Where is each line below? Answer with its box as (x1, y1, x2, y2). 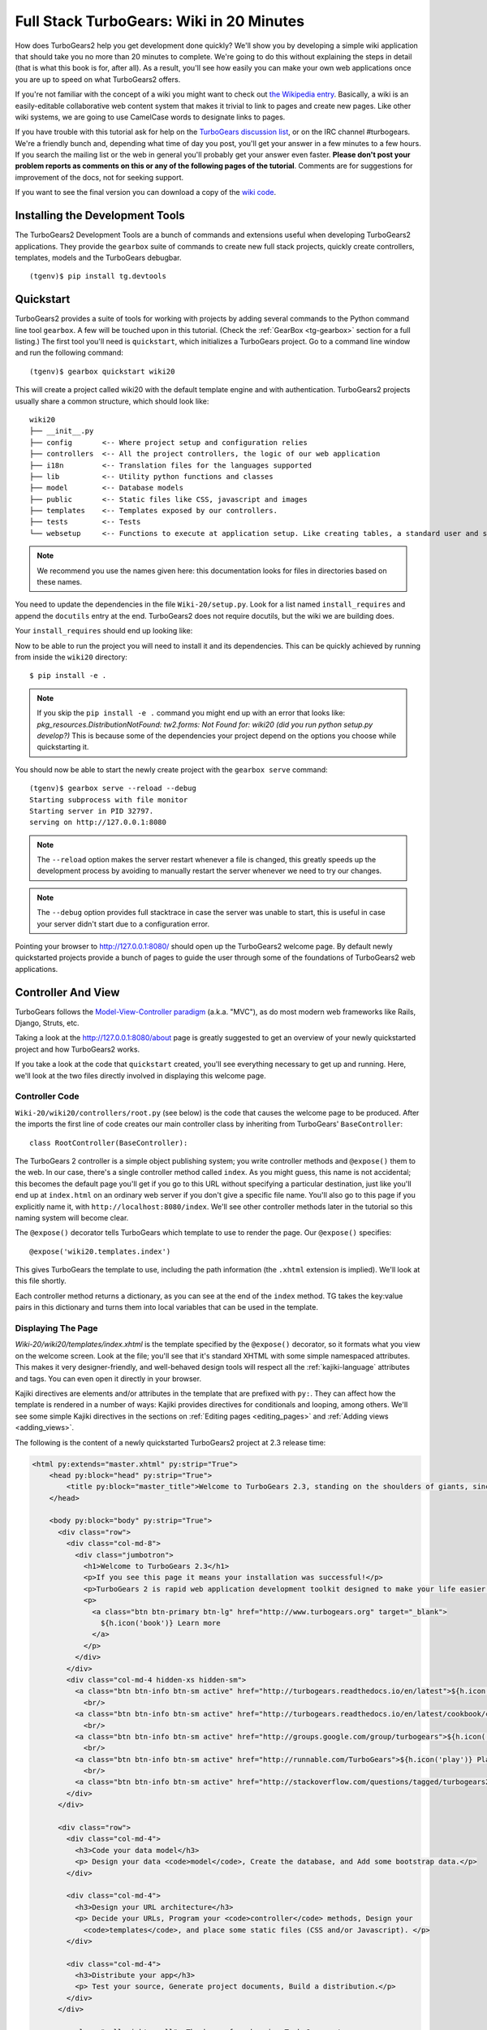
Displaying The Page (15, 1323, 98, 1334)
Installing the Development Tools (15, 209, 186, 222)
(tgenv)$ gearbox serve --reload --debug (29, 784, 196, 793)
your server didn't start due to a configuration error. (37, 918, 210, 929)
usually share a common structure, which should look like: (15, 396, 209, 406)
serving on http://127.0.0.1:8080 (29, 818, 166, 827)
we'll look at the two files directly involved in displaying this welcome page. (15, 1070, 267, 1080)
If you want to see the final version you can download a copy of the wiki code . (15, 188, 276, 197)
